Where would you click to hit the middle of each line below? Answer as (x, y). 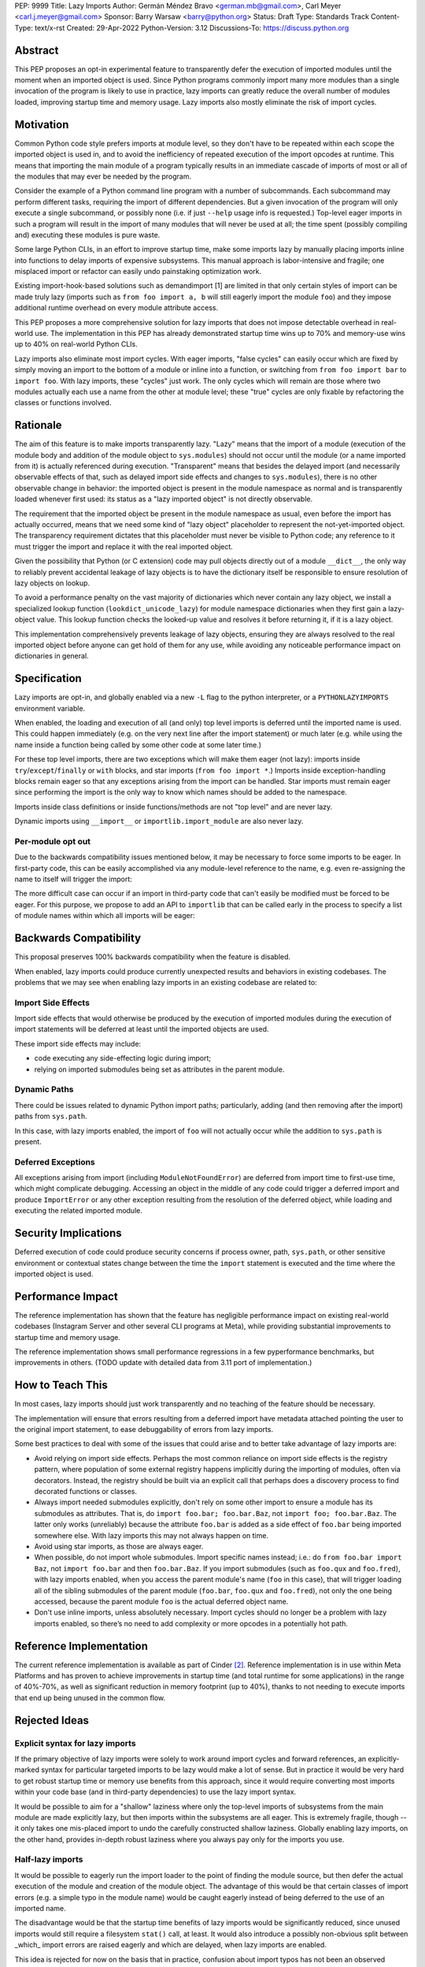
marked (27, 1770)
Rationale (38, 425)
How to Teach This (61, 1385)
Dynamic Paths (44, 1090)
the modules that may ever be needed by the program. (103, 176)
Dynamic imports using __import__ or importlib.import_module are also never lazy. (159, 821)
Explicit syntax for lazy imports (76, 1743)
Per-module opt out (52, 841)
